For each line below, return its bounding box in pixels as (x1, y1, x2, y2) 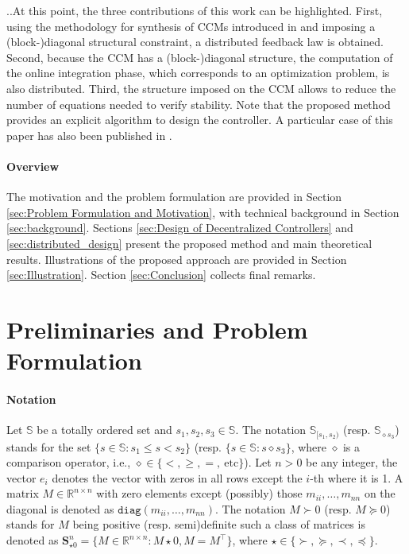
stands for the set (6, 438, 91, 455)
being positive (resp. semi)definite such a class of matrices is (72, 516, 365, 533)
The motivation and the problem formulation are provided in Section (6, 188, 342, 205)
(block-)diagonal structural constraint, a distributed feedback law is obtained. (6, 33, 384, 50)
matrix (6, 485, 39, 502)
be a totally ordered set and (37, 421, 172, 438)
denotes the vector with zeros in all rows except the (52, 469, 303, 486)
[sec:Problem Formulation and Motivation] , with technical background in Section (6, 203, 399, 220)
